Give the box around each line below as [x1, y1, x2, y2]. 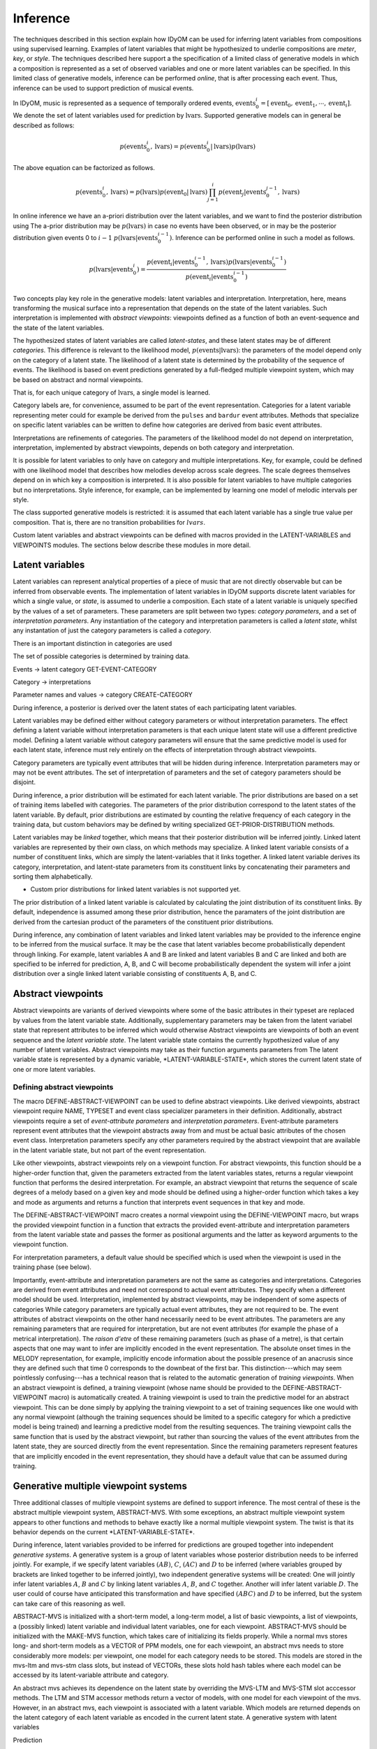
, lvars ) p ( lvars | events [206, 257, 272, 266]
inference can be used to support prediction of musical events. [13, 84, 194, 92]
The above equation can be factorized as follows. [13, 164, 155, 172]
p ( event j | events [218, 187, 267, 197]
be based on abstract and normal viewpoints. [13, 375, 143, 384]
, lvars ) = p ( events [150, 142, 207, 150]
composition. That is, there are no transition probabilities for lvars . [13, 518, 206, 526]
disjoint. [13, 778, 36, 786]
